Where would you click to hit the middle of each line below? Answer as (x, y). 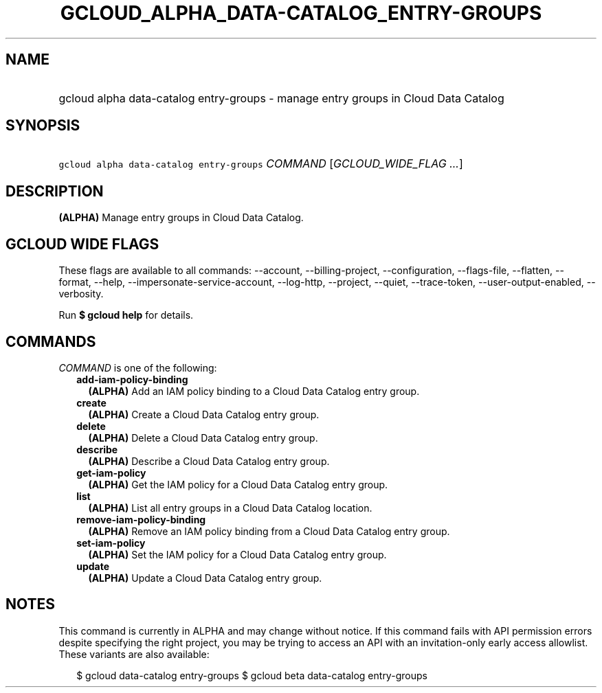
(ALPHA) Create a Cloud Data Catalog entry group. (204, 414)
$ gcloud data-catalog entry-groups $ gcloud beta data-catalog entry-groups (252, 675)
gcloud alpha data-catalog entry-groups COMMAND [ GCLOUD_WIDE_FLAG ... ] (261, 164)
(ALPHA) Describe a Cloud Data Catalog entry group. (209, 461)
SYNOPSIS (43, 126)
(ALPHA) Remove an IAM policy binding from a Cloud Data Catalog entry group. (269, 531)
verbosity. (81, 294)
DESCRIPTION (55, 191)
